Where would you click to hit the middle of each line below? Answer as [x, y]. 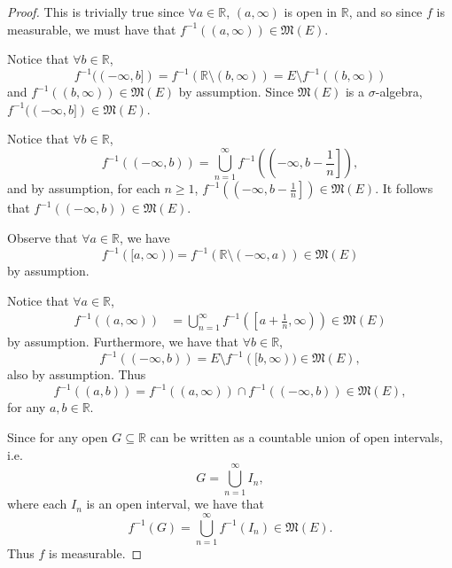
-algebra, [399, 92]
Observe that [43, 237]
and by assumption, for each [84, 188]
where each [37, 504]
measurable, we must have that [92, 29]
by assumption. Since [236, 92]
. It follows [404, 188]
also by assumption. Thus [77, 374]
